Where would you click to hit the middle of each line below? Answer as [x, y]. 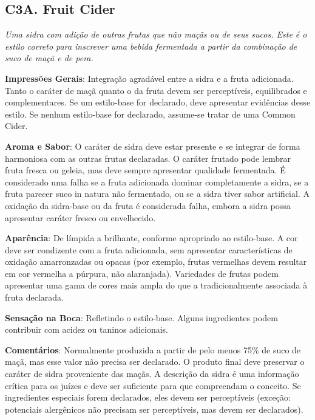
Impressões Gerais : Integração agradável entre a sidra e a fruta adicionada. [149, 78]
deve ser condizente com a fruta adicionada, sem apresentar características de [149, 249]
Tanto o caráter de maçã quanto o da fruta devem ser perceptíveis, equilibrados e [156, 90]
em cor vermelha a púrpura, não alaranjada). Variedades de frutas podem [142, 273]
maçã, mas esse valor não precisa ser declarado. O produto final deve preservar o [155, 362]
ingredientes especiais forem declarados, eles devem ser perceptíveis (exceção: [148, 397]
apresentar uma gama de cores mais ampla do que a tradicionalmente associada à [156, 285]
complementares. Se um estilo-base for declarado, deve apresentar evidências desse [158, 102]
